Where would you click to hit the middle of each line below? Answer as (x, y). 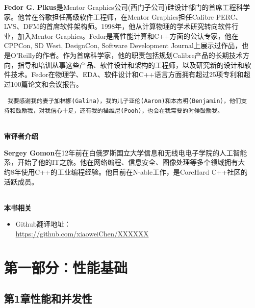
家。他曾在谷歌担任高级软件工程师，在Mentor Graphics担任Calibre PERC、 (123, 16)
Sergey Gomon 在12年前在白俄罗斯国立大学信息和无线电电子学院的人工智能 (126, 152)
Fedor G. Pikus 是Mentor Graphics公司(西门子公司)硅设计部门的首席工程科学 (127, 7)
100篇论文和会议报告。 (47, 84)
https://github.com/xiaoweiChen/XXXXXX (82, 233)
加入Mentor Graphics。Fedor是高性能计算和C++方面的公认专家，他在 (128, 36)
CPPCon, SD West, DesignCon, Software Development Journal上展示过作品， (123, 45)
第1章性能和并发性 (48, 298)
